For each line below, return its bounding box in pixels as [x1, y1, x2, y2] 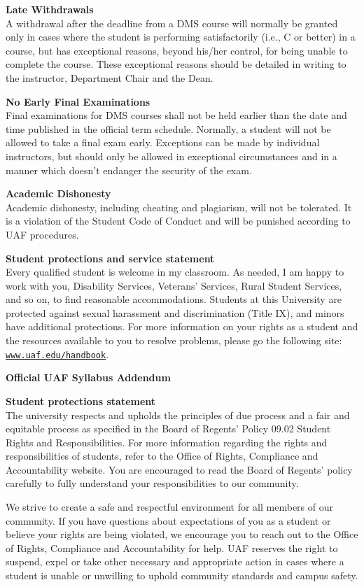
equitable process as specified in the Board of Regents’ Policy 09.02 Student [6, 421, 331, 436]
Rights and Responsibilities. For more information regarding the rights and [6, 434, 328, 449]
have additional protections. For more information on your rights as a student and [6, 319, 358, 334]
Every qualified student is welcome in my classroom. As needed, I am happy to [6, 264, 344, 279]
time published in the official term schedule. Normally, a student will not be [6, 121, 331, 136]
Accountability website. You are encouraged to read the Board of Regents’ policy [6, 462, 353, 476]
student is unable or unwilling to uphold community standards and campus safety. [6, 568, 358, 583]
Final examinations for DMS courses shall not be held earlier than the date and [6, 108, 347, 122]
